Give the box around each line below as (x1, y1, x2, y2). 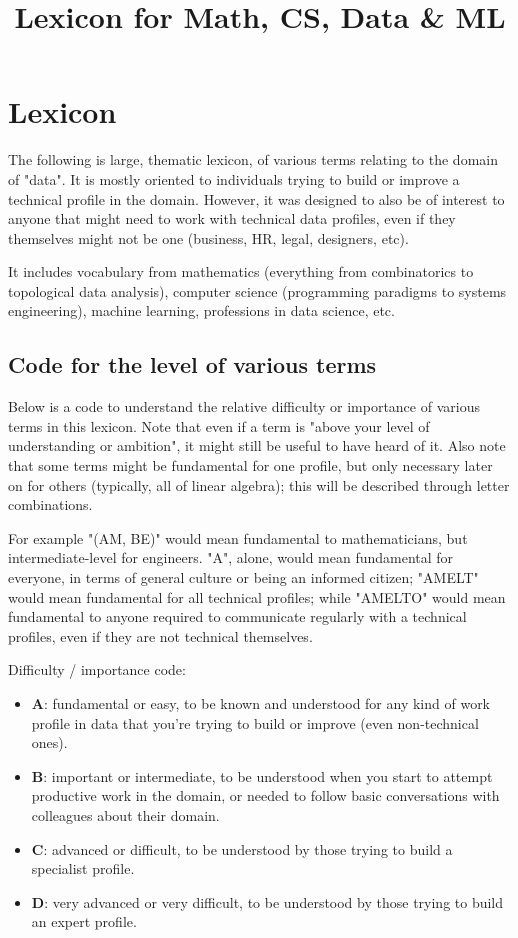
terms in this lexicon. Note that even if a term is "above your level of (8, 415, 430, 436)
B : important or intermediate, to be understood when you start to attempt (31, 765, 493, 786)
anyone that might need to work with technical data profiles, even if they (8, 208, 456, 229)
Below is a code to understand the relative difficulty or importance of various (8, 396, 480, 417)
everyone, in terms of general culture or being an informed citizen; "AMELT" (8, 567, 479, 588)
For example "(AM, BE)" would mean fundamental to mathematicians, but (8, 527, 468, 548)
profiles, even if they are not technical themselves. (8, 625, 313, 646)
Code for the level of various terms (8, 349, 377, 380)
